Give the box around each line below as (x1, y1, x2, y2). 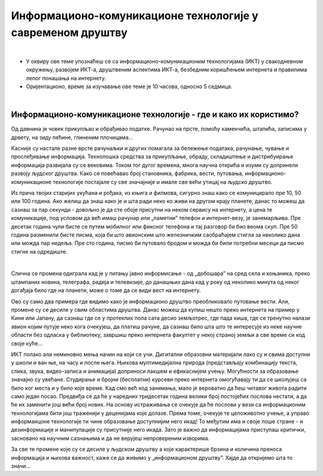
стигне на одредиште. (11, 248, 68, 255)
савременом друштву (11, 26, 128, 39)
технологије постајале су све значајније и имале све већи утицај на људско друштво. (53, 178, 273, 185)
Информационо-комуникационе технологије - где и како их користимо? (11, 110, 299, 120)
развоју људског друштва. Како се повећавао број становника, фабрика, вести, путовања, (11, 170, 244, 177)
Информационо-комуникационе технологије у (11, 9, 258, 22)
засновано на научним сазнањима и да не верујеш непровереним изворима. (11, 435, 210, 442)
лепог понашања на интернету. (26, 74, 106, 82)
